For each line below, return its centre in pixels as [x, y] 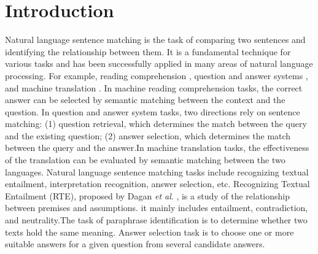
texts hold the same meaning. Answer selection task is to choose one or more [149, 232]
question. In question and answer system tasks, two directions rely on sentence [153, 111]
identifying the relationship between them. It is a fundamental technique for [148, 51]
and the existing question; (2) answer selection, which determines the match [148, 135]
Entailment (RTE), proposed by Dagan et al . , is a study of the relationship [148, 195]
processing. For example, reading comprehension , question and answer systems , [157, 75]
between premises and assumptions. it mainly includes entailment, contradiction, [157, 208]
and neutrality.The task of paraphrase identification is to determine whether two [156, 220]
